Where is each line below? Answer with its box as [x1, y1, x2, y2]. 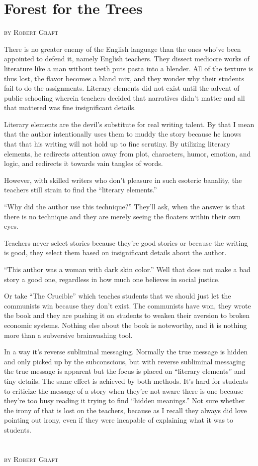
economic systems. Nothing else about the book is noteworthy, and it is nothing [4, 319, 247, 330]
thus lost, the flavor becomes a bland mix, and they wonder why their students [4, 73, 245, 83]
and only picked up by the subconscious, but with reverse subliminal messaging [4, 356, 246, 366]
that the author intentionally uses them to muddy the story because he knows [4, 129, 242, 139]
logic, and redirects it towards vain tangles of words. [4, 158, 163, 168]
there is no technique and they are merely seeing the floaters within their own [4, 211, 241, 221]
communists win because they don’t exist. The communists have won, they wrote [4, 300, 251, 311]
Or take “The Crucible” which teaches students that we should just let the [4, 291, 231, 301]
